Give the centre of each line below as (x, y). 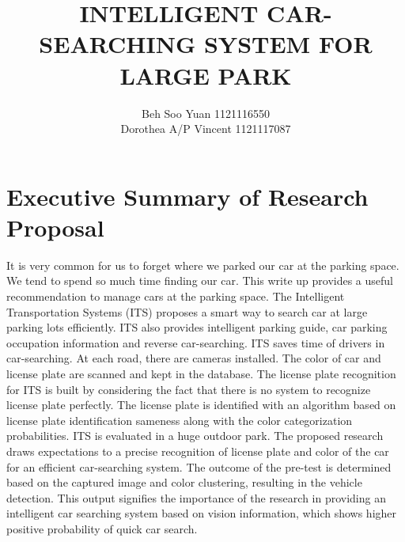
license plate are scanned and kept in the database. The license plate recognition (201, 373)
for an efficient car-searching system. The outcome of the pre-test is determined (199, 466)
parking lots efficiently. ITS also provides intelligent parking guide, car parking (197, 327)
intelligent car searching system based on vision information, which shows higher (202, 513)
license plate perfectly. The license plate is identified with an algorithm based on (201, 405)
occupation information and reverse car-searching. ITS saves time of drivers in (196, 342)
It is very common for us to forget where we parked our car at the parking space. (203, 265)
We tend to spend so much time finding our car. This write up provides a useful (200, 280)
